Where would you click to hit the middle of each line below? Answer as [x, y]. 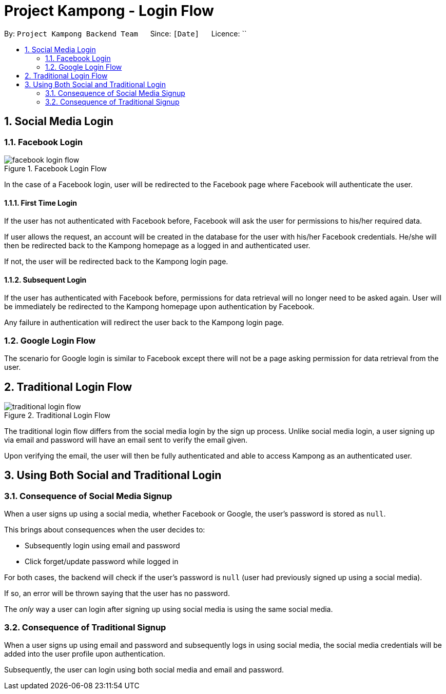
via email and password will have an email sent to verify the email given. [126, 440]
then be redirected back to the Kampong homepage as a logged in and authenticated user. [157, 246]
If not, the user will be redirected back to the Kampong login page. [116, 262]
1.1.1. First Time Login [41, 203]
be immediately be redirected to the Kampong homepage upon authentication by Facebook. [159, 307]
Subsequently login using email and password [102, 546]
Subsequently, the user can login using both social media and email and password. [144, 669]
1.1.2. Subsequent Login [45, 280]
